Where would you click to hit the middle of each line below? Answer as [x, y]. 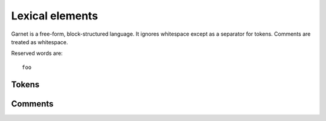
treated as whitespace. [40, 42]
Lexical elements [55, 16]
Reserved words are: [37, 53]
